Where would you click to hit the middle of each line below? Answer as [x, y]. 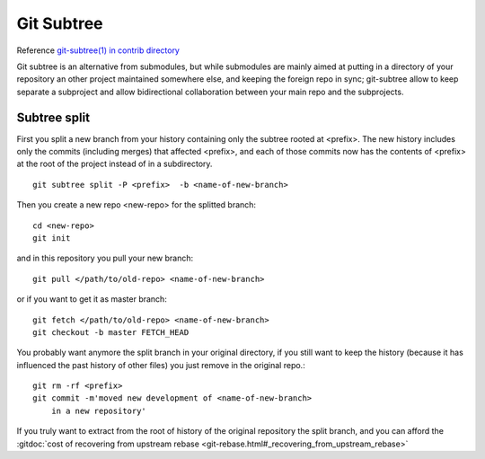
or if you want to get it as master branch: [92, 299]
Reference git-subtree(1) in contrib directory [98, 50]
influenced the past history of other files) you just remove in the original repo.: [161, 365]
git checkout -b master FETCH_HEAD [111, 332]
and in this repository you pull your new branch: [105, 258]
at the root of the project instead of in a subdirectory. [115, 164]
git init [52, 238]
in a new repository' [99, 410]
